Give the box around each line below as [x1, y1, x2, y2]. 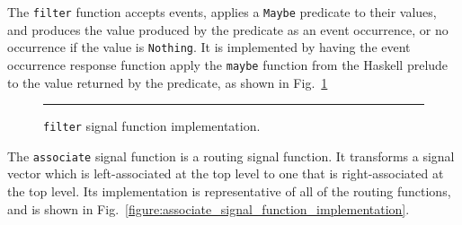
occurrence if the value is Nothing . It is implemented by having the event [7, 38, 411, 56]
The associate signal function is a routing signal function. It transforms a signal [7, 146, 455, 165]
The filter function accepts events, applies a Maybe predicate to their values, [7, 3, 437, 21]
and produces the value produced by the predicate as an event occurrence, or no [7, 20, 449, 39]
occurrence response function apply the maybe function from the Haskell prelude [7, 55, 449, 74]
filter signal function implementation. [43, 117, 261, 135]
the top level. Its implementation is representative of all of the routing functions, [7, 182, 451, 201]
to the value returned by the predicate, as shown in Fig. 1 [7, 73, 328, 91]
